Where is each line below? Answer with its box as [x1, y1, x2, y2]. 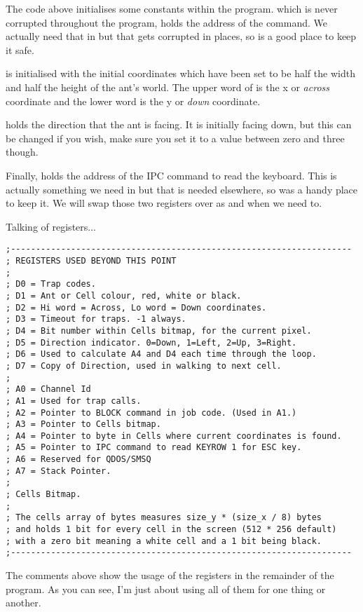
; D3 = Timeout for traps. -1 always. [6, 314, 186, 325]
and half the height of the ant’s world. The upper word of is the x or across [6, 79, 330, 94]
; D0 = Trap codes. [6, 279, 96, 290]
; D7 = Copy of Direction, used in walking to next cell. [6, 360, 282, 371]
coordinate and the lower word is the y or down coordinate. [6, 93, 261, 108]
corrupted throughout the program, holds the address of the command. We [6, 15, 328, 29]
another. [6, 595, 41, 610]
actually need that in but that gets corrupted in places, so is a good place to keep [6, 29, 357, 43]
